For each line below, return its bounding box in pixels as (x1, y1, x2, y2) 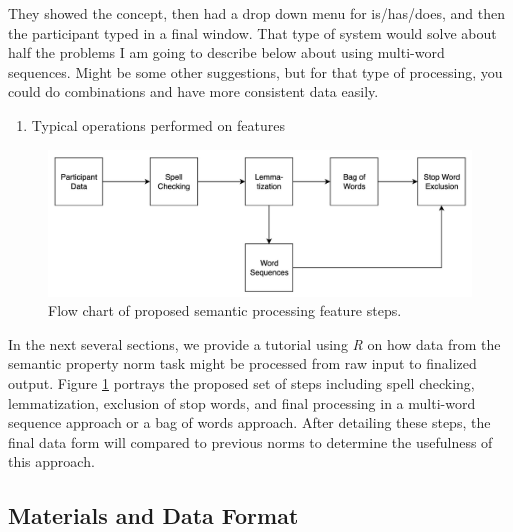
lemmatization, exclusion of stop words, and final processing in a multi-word (8, 392, 476, 413)
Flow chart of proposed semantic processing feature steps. (48, 300, 402, 321)
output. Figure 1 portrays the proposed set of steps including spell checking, (8, 372, 475, 393)
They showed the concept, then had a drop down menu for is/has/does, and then (8, 3, 505, 23)
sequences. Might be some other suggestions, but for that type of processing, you (8, 61, 503, 82)
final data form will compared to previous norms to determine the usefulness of (8, 431, 493, 452)
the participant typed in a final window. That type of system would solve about (8, 22, 497, 43)
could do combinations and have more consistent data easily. (8, 81, 379, 102)
